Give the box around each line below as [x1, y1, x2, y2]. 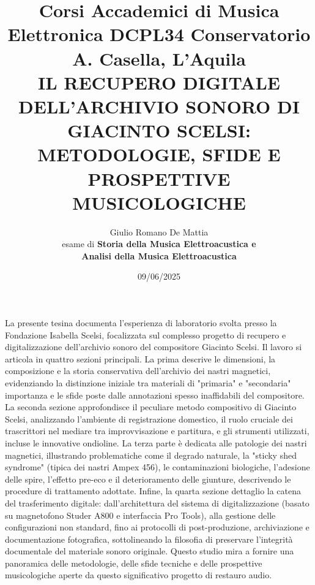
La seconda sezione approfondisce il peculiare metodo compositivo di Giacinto [5, 400, 297, 413]
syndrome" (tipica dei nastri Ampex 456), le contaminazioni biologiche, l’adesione [5, 461, 310, 473]
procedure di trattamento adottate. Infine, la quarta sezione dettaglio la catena [5, 484, 302, 497]
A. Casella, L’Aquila [72, 45, 246, 71]
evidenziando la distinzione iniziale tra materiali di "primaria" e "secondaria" [5, 376, 291, 389]
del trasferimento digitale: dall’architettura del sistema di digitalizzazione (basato [5, 496, 309, 509]
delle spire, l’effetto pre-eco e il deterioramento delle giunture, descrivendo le [5, 472, 291, 485]
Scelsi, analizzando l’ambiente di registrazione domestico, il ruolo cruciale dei [5, 412, 293, 425]
